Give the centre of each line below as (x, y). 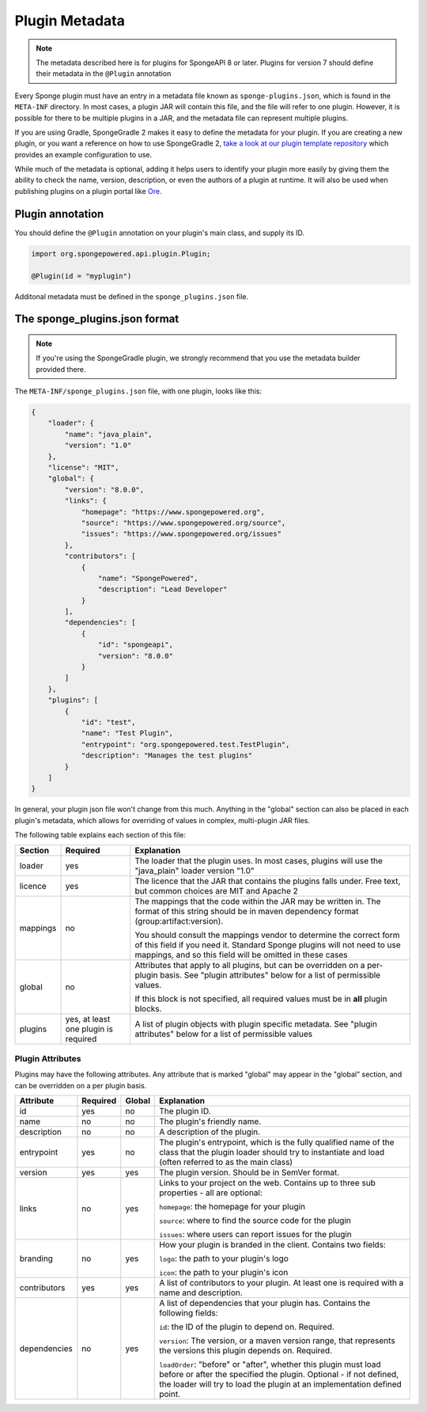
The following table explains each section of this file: (100, 835)
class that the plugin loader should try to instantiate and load (272, 1152)
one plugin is (89, 1029)
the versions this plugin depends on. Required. (246, 1351)
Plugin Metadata (70, 21)
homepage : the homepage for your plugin (232, 1207)
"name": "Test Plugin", (127, 733)
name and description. (201, 1292)
